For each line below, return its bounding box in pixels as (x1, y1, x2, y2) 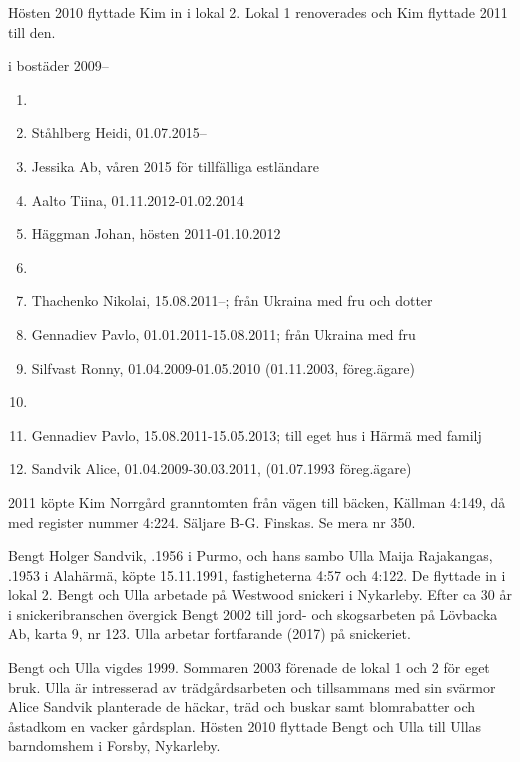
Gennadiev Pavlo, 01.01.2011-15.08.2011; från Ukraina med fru (31, 323, 416, 344)
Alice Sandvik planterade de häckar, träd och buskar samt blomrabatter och (8, 696, 476, 717)
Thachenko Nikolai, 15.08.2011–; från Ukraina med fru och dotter (31, 290, 433, 311)
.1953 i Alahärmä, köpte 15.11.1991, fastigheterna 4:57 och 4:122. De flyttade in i (8, 564, 506, 585)
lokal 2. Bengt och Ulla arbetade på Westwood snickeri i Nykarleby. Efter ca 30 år (8, 584, 512, 605)
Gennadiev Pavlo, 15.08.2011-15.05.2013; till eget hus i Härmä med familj (31, 424, 482, 445)
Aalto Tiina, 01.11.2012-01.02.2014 (31, 189, 244, 210)
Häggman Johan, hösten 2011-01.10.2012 (31, 223, 281, 244)
